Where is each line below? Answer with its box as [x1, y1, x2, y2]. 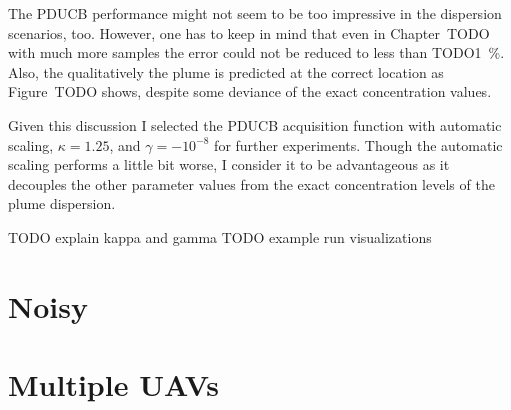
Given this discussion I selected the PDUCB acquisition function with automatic [8, 114, 502, 135]
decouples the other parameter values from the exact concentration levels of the [8, 173, 495, 194]
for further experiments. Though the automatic [214, 134, 503, 155]
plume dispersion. [8, 193, 116, 214]
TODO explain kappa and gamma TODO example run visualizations [8, 226, 432, 247]
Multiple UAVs [8, 364, 220, 405]
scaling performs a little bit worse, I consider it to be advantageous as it [8, 154, 450, 175]
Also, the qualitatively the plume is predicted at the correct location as [8, 61, 444, 82]
